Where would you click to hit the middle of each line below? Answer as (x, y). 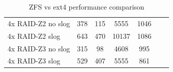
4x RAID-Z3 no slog (39, 48)
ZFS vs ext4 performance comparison (87, 7)
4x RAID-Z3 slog (34, 61)
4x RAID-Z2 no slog (39, 23)
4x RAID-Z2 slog (34, 35)
